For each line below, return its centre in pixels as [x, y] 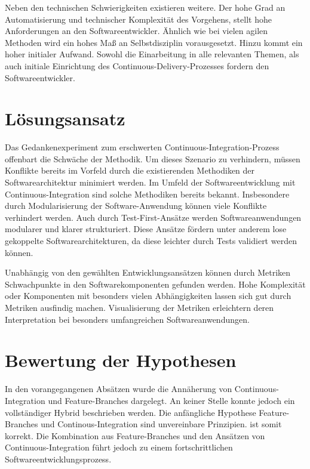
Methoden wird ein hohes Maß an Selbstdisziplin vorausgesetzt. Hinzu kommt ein [154, 42]
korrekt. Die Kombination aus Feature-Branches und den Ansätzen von [135, 435]
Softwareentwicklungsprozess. [58, 459]
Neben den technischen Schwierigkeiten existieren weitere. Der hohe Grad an [145, 7]
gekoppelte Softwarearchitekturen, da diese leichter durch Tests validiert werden [151, 241]
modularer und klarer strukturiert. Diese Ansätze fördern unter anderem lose [146, 229]
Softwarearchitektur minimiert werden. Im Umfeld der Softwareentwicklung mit [150, 182]
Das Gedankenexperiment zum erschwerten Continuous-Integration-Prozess [142, 147]
